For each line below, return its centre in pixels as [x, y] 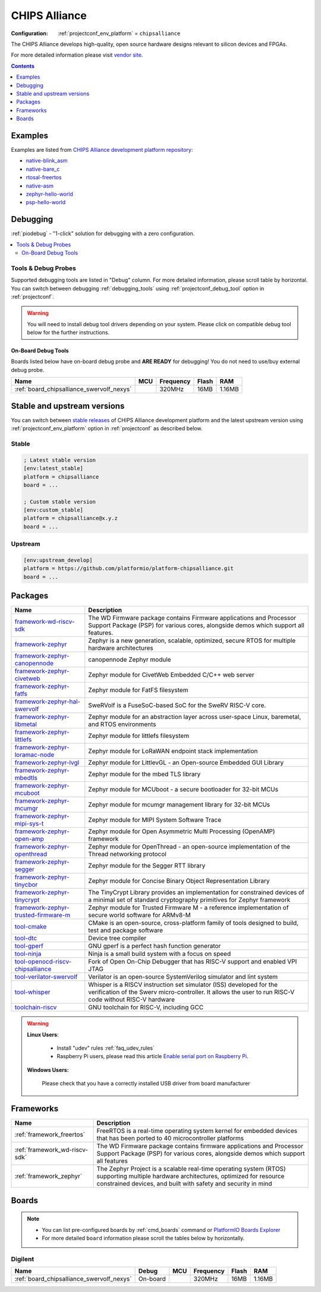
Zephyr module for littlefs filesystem [139, 736]
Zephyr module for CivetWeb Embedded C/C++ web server [171, 675]
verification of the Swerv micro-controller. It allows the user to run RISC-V [191, 992]
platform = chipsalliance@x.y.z [71, 518]
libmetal [26, 724]
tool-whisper [32, 992]
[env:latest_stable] [53, 468]
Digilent [23, 1259]
